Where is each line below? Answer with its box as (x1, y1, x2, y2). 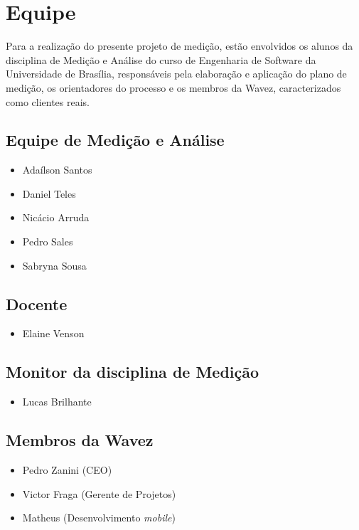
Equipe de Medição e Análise (6, 129, 225, 151)
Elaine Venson (22, 326, 85, 341)
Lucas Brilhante (22, 394, 92, 409)
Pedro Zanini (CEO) (22, 462, 112, 477)
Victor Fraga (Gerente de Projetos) (22, 486, 176, 501)
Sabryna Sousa (22, 258, 87, 272)
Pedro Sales (22, 234, 73, 249)
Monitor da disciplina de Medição (6, 361, 259, 383)
